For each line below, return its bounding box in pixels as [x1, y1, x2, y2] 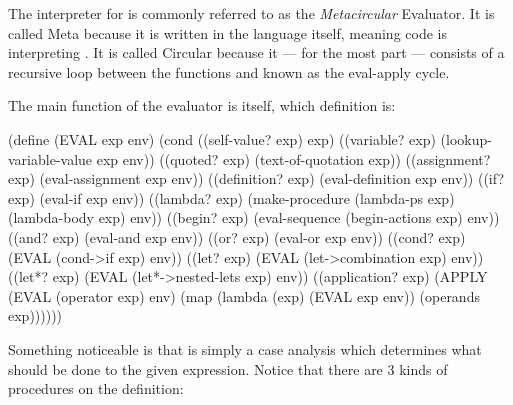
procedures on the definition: [8, 378, 184, 399]
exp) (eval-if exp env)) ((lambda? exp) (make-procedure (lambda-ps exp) [8, 187, 455, 208]
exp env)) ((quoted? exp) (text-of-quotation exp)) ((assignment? [96, 148, 491, 169]
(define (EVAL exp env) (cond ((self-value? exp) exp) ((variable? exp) [8, 128, 436, 149]
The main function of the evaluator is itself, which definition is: [8, 95, 396, 116]
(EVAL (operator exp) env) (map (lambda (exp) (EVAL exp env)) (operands [8, 285, 480, 306]
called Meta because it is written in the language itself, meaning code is [8, 22, 447, 43]
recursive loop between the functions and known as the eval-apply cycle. [8, 61, 450, 82]
